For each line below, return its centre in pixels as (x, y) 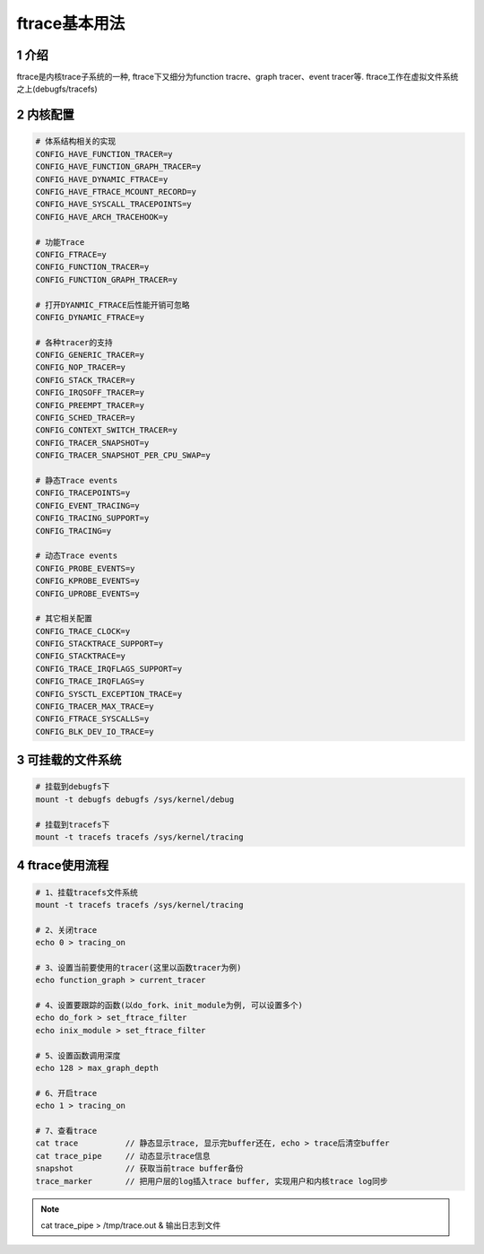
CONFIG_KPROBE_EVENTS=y (88, 581)
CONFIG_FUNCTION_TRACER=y (92, 267)
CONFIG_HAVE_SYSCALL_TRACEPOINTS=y (113, 205)
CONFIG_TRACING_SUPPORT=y (92, 518)
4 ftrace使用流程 (63, 866)
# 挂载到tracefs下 (73, 824)
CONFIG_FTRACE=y (71, 254)
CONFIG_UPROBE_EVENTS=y (88, 593)
